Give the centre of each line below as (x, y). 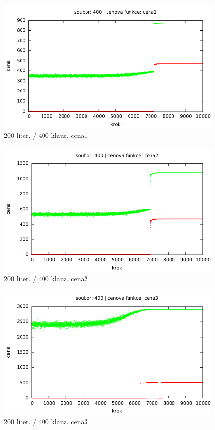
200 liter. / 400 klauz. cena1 (46, 135)
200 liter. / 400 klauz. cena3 (46, 421)
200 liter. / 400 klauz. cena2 (46, 278)
